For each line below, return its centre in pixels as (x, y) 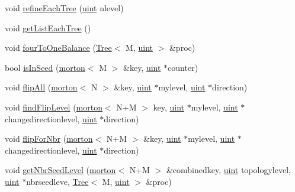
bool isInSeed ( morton (45, 67)
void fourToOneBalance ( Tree (58, 48)
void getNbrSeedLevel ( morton (60, 170)
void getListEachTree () (48, 27)
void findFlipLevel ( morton (54, 107)
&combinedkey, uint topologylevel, (228, 170)
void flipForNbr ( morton (49, 139)
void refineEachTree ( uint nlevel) (64, 8)
